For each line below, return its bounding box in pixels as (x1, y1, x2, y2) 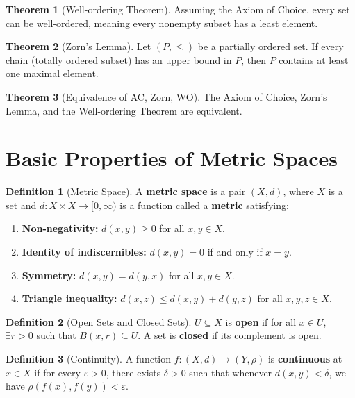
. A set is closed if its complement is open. (138, 328, 322, 342)
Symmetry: (22, 267, 76, 282)
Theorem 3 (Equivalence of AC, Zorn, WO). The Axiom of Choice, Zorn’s (6, 89, 327, 103)
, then (241, 52, 266, 67)
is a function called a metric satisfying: (119, 197, 289, 212)
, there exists (106, 365, 161, 379)
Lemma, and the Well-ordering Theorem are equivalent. (6, 103, 242, 117)
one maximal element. (6, 66, 99, 81)
